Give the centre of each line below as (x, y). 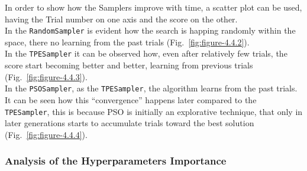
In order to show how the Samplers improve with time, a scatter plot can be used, (153, 7)
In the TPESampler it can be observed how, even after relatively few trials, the (146, 53)
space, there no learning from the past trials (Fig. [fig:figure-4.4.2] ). (127, 42)
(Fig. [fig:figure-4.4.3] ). (46, 76)
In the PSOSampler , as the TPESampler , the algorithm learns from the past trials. (151, 88)
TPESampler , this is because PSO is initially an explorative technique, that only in (154, 111)
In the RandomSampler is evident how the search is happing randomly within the (150, 30)
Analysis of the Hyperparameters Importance (116, 161)
